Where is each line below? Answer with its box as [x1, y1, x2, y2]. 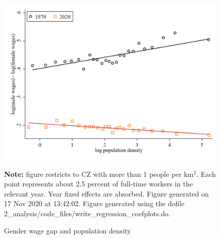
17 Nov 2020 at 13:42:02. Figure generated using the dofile [4, 198, 185, 209]
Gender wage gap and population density [4, 225, 131, 235]
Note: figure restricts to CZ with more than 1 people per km [4, 168, 194, 179]
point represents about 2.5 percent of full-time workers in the [4, 178, 193, 189]
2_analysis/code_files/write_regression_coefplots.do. [4, 208, 171, 219]
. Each [196, 168, 216, 179]
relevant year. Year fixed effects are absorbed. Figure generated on [4, 188, 209, 199]
